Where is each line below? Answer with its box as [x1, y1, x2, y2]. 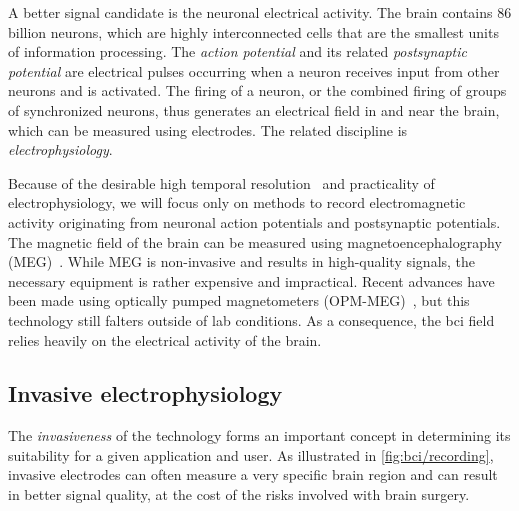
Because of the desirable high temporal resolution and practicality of [8, 172, 435, 193]
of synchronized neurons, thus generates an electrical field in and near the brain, [8, 99, 500, 120]
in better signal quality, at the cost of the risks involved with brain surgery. [8, 484, 470, 505]
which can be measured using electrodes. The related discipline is [8, 119, 408, 140]
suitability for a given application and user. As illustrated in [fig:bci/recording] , [8, 444, 494, 465]
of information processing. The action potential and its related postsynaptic [8, 41, 467, 62]
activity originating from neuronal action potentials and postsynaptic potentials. [8, 211, 501, 232]
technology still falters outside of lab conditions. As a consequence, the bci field [8, 309, 495, 330]
